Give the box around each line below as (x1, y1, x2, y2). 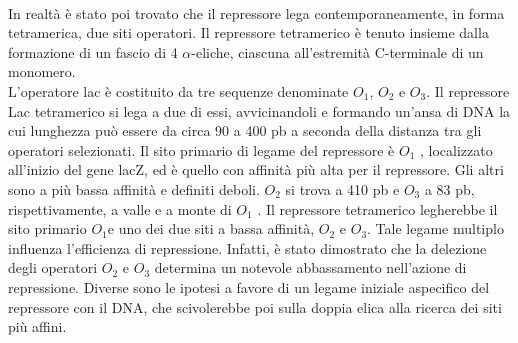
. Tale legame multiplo (367, 218, 504, 239)
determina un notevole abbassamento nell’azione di (154, 257, 467, 278)
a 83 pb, (424, 178, 475, 199)
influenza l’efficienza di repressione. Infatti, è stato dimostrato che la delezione (8, 237, 487, 258)
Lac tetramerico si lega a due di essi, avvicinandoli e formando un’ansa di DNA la (8, 100, 511, 121)
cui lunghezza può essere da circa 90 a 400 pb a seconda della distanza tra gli (8, 120, 482, 141)
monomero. (8, 61, 76, 82)
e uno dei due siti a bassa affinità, (107, 218, 315, 239)
